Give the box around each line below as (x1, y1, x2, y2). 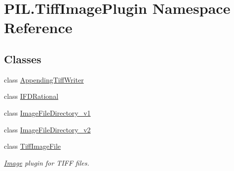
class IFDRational (4, 91, 59, 101)
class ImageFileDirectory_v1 (4, 107, 91, 118)
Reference (4, 17, 73, 38)
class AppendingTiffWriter (4, 74, 84, 85)
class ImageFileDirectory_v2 (4, 124, 91, 134)
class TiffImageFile (4, 141, 61, 151)
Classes (4, 51, 41, 66)
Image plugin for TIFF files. (4, 157, 89, 168)
